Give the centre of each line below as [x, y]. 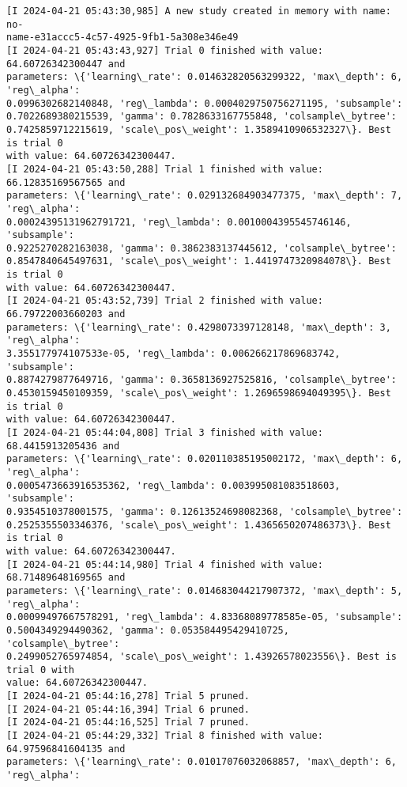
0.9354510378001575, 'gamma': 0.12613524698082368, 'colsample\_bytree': [205, 511]
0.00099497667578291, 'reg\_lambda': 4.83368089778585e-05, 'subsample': [205, 617]
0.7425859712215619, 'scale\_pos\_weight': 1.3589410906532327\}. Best [199, 129]
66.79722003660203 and [66, 314]
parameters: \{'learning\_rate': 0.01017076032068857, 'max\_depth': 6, [202, 762]
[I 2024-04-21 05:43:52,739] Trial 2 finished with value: [165, 301]
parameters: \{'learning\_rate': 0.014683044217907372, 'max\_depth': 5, [205, 590]
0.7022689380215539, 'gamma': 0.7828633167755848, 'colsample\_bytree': [202, 117]
